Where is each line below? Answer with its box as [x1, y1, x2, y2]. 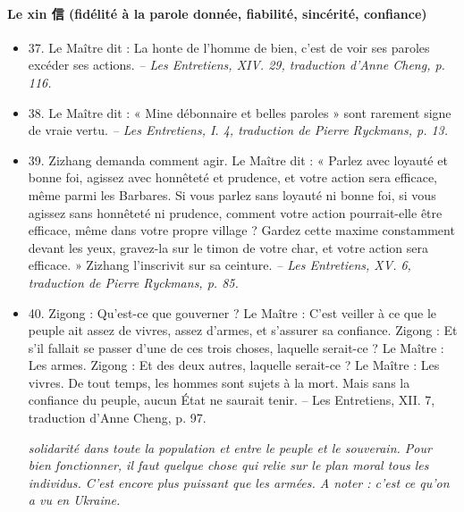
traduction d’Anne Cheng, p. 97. [28, 408, 207, 427]
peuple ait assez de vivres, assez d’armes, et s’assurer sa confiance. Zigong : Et [28, 321, 458, 340]
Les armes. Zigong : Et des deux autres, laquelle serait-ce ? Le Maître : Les [28, 356, 440, 374]
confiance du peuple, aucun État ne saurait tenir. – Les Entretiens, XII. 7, [28, 390, 435, 409]
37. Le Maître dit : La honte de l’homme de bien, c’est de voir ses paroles [28, 38, 430, 56]
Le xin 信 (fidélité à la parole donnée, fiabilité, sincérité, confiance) [7, 4, 427, 22]
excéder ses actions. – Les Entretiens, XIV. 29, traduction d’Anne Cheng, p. [28, 55, 445, 74]
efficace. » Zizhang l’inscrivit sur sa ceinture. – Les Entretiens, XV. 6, [28, 256, 411, 274]
